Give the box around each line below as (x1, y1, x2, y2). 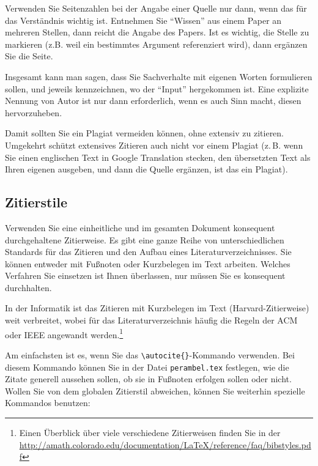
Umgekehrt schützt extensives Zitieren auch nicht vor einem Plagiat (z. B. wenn (5, 138, 303, 151)
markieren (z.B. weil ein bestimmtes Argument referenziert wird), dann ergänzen (5, 37, 308, 50)
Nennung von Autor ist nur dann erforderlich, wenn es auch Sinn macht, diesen (5, 94, 301, 107)
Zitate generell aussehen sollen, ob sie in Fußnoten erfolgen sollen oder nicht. (5, 372, 292, 385)
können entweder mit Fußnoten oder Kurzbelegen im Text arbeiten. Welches (5, 257, 290, 270)
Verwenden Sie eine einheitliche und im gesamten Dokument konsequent (5, 221, 275, 234)
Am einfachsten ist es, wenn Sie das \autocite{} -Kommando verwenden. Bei (5, 348, 295, 361)
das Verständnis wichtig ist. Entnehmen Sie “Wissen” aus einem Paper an (5, 13, 282, 26)
